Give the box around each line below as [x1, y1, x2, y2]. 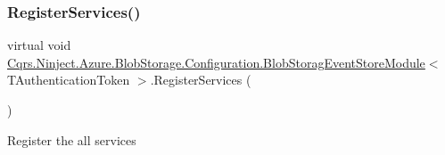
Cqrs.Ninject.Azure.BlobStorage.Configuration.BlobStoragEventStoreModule [7, 53, 425, 71]
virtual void [7, 36, 71, 54]
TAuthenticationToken [7, 70, 130, 89]
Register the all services [7, 130, 136, 149]
